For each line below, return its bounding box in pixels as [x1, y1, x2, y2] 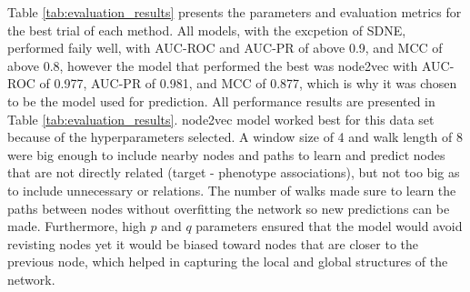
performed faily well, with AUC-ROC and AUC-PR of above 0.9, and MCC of [7, 38, 443, 57]
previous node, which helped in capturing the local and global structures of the [7, 252, 448, 271]
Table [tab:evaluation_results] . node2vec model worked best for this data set [7, 109, 435, 128]
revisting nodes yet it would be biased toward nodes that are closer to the [7, 234, 419, 253]
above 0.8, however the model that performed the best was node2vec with [7, 55, 418, 75]
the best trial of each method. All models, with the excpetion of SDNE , [7, 20, 406, 39]
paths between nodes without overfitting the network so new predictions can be [7, 198, 450, 217]
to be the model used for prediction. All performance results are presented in [7, 91, 435, 110]
